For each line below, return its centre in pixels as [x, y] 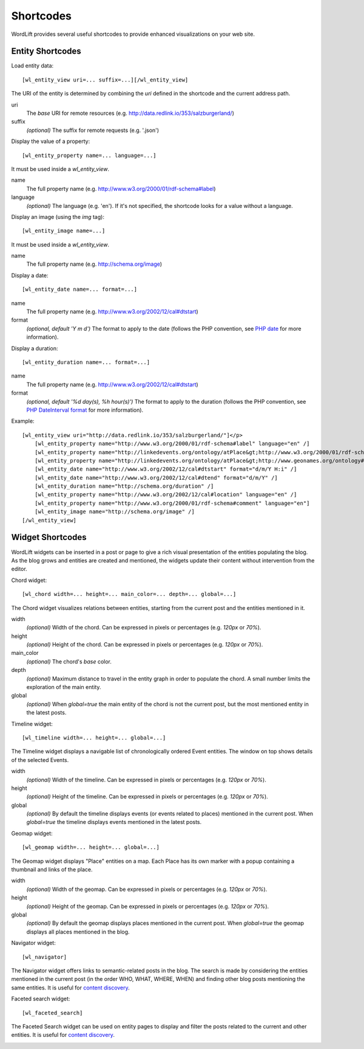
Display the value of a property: [51, 141]
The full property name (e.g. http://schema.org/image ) [94, 264]
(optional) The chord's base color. [69, 661]
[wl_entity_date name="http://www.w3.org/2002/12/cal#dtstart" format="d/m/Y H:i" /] [166, 469]
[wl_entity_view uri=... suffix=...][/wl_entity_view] [105, 80]
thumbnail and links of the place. [52, 870]
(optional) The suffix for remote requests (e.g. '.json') [93, 130]
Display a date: [30, 275]
